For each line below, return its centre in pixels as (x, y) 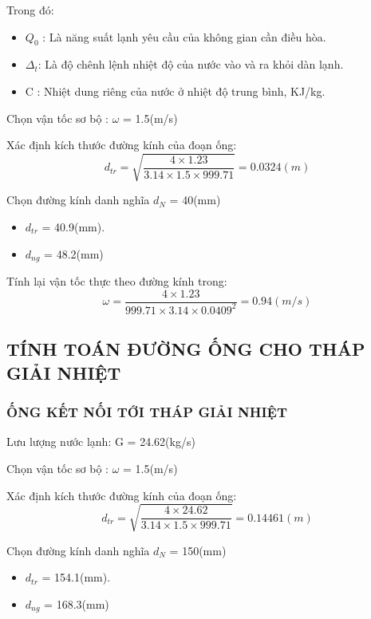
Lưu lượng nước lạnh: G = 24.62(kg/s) (101, 442)
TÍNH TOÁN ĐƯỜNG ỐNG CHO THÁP (186, 349)
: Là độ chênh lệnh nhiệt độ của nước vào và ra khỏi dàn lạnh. (191, 64)
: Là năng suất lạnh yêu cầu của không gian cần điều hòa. (184, 36)
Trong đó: (30, 10)
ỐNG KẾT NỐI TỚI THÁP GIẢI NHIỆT (147, 412)
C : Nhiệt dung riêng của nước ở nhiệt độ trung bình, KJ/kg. (175, 91)
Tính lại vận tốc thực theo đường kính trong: (117, 280)
